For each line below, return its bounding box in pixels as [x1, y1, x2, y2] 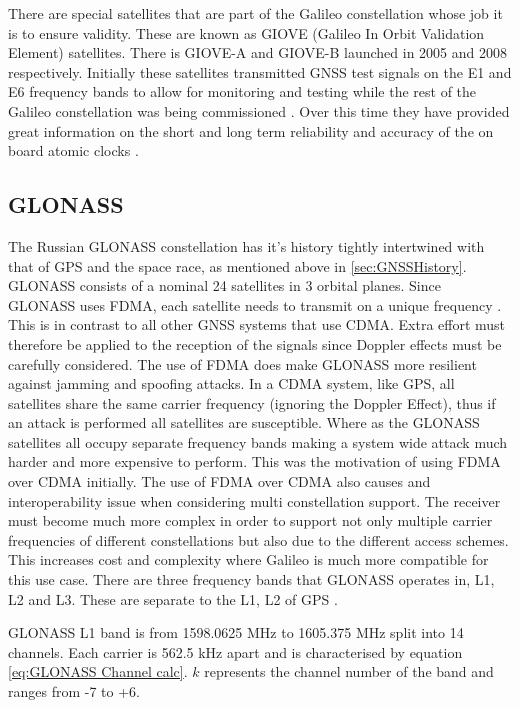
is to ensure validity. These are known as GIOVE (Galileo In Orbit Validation [8, 22, 485, 43]
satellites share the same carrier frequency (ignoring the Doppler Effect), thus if [8, 392, 496, 413]
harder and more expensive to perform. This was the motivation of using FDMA [8, 451, 501, 472]
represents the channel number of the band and [204, 661, 494, 682]
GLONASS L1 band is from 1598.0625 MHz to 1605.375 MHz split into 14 [8, 622, 464, 643]
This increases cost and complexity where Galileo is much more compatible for [8, 549, 489, 570]
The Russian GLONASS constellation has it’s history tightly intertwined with [8, 235, 485, 256]
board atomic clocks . [8, 140, 139, 161]
